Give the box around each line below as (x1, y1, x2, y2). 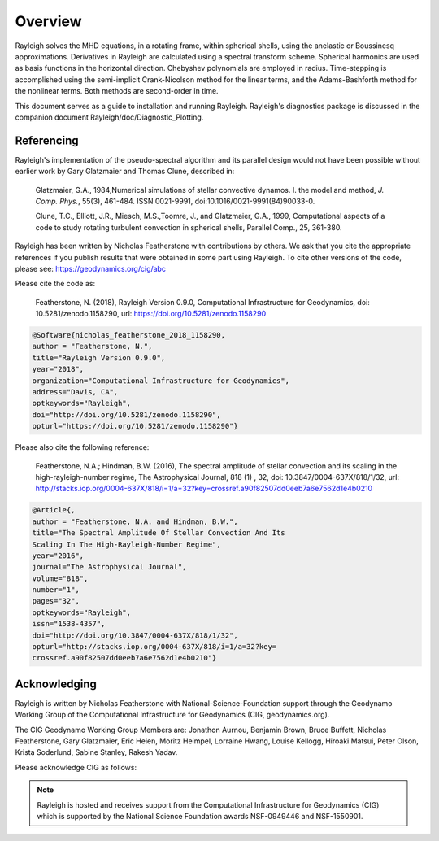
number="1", (32, 586, 80, 595)
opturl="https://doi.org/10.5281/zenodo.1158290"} (32, 421, 239, 431)
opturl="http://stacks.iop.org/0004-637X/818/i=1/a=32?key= (32, 643, 277, 651)
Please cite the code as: (15, 279, 96, 289)
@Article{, (32, 505, 76, 515)
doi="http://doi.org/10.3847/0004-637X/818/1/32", (32, 630, 239, 640)
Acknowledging (15, 677, 97, 691)
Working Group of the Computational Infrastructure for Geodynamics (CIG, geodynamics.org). (15, 710, 330, 720)
